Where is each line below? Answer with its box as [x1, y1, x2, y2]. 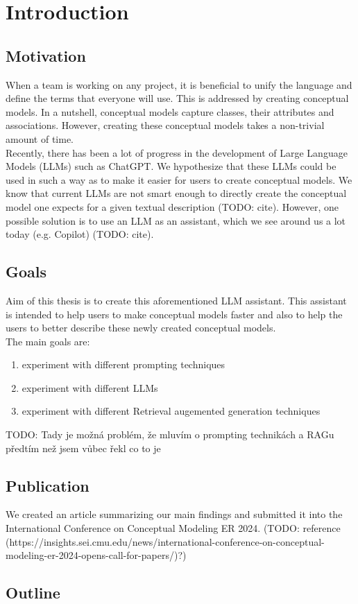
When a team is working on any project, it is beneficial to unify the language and [6, 77, 352, 92]
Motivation [6, 44, 86, 66]
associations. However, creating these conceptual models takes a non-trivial [6, 118, 325, 132]
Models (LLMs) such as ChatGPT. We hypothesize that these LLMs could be [6, 159, 336, 173]
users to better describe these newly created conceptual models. [6, 320, 276, 335]
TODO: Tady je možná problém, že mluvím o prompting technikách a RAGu [6, 427, 334, 442]
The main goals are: [6, 334, 90, 348]
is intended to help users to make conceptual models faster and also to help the [6, 307, 343, 321]
